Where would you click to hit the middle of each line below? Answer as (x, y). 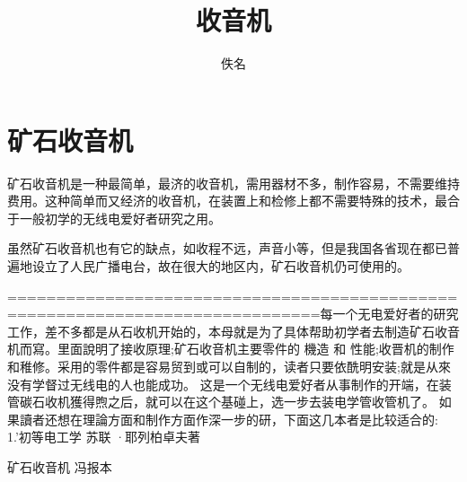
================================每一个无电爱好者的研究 (233, 314)
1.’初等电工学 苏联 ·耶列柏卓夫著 (104, 437)
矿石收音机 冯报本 (60, 466)
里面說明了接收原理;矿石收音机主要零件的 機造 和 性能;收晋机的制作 (256, 349)
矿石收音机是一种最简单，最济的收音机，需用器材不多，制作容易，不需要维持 (233, 183)
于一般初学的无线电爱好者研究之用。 (114, 218)
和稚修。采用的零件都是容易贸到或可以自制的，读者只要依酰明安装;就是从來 (229, 366)
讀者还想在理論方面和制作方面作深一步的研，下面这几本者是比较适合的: (229, 419)
